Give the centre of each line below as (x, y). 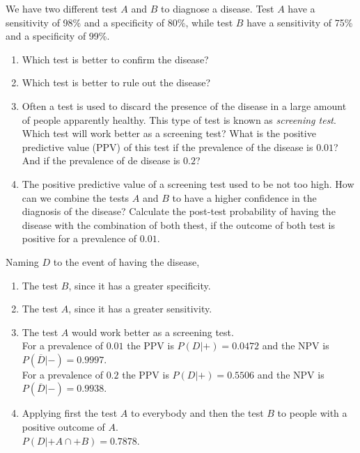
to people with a (312, 413)
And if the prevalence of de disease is (101, 160)
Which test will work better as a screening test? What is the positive (169, 133)
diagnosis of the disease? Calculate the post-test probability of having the (179, 211)
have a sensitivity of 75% (300, 22)
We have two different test (62, 8)
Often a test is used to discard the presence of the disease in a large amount (184, 105)
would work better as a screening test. (153, 332)
